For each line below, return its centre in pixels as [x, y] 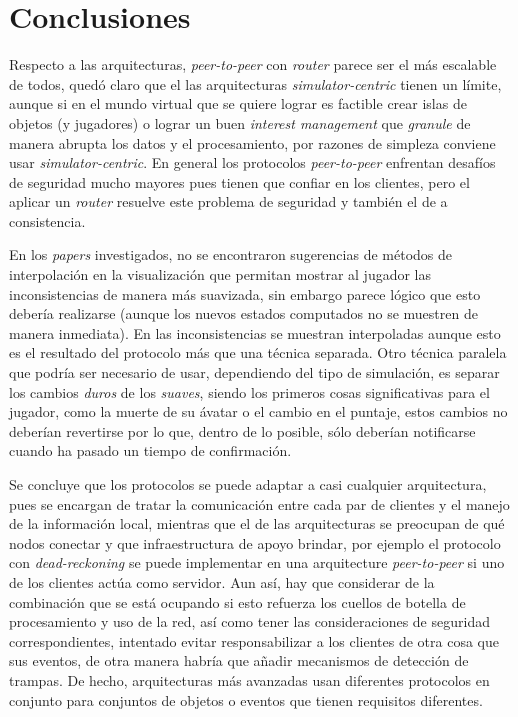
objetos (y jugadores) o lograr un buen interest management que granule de [240, 122]
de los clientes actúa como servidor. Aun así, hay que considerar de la [222, 581]
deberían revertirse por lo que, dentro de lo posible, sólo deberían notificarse [242, 430]
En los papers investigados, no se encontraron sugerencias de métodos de [230, 254]
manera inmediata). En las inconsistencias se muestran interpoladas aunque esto [255, 332]
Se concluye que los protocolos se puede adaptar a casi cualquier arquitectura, [248, 484]
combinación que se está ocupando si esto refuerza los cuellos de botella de [237, 601]
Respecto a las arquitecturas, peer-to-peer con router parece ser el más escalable [253, 64]
